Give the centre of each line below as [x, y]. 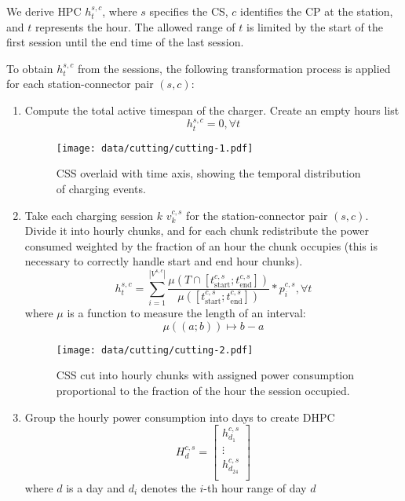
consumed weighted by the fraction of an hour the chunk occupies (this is [201, 245]
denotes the [168, 487]
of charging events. [101, 189]
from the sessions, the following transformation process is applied [234, 68]
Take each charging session [89, 215]
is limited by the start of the [315, 26]
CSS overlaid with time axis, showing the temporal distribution [208, 173]
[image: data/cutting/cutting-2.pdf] [155, 350]
